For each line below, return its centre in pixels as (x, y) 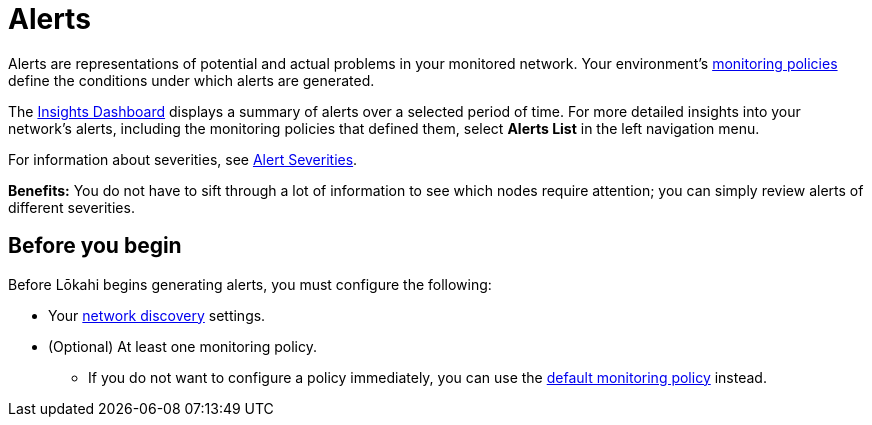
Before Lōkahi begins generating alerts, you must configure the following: (250, 284)
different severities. (71, 207)
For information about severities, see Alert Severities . (183, 159)
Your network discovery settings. (157, 315)
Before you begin (95, 246)
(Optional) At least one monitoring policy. (182, 346)
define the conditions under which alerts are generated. (191, 80)
